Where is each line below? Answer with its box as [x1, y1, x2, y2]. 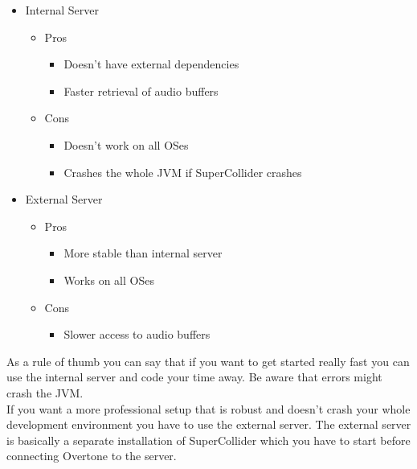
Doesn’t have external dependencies [63, 56, 239, 72]
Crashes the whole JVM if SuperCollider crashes [63, 163, 302, 180]
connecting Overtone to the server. [6, 447, 177, 464]
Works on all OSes [63, 271, 154, 288]
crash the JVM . [6, 384, 84, 401]
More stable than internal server [63, 245, 223, 261]
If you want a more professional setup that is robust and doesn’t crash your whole [6, 400, 411, 417]
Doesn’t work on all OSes [63, 136, 189, 153]
